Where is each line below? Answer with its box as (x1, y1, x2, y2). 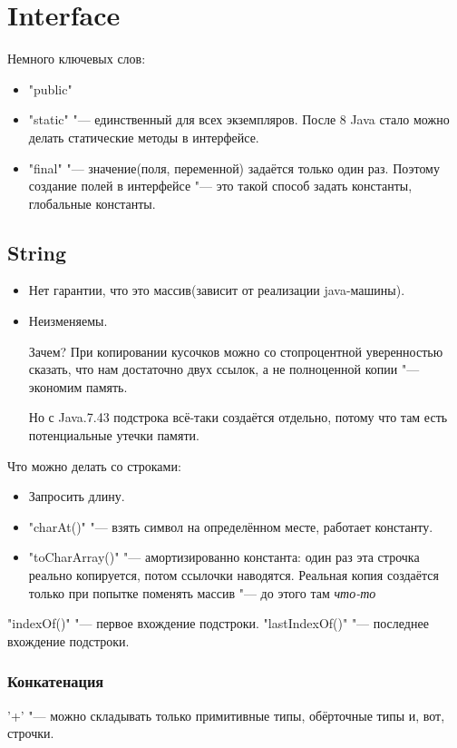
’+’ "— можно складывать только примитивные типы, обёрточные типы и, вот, (7, 705, 445, 724)
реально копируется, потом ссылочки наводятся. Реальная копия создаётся (28, 566, 439, 585)
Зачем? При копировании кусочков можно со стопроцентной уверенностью (28, 341, 443, 360)
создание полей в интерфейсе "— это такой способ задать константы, (28, 176, 413, 195)
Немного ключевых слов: (7, 49, 146, 68)
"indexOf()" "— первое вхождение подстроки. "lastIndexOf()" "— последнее (7, 614, 429, 633)
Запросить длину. (28, 487, 125, 506)
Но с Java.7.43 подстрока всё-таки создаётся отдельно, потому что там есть (28, 408, 448, 427)
